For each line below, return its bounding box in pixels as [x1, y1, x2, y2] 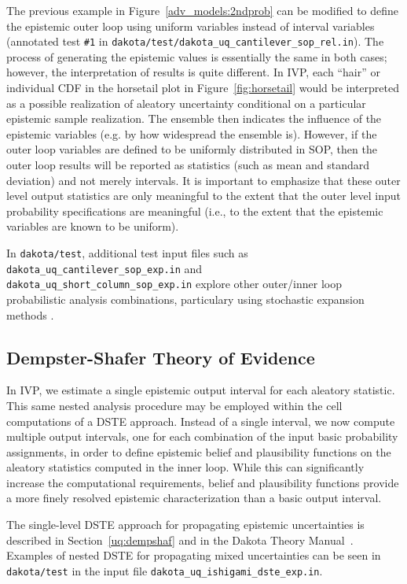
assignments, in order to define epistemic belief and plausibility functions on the [6, 443, 391, 460]
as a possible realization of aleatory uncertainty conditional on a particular [6, 94, 366, 111]
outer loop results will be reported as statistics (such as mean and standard [6, 157, 370, 172]
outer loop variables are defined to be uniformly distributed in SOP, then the [6, 141, 377, 157]
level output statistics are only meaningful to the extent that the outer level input [6, 187, 401, 204]
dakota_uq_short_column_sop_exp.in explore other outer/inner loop [6, 275, 342, 292]
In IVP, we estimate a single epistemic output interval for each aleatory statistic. [6, 382, 395, 398]
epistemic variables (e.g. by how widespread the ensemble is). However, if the [6, 125, 377, 142]
